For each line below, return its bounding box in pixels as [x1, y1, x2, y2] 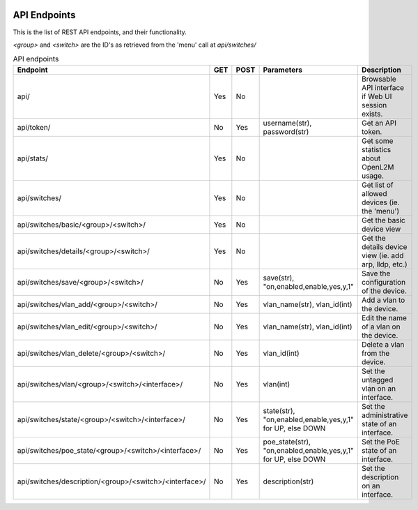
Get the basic [361, 215, 405, 225]
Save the [361, 269, 391, 278]
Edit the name [361, 313, 408, 322]
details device [361, 241, 408, 251]
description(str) [263, 477, 314, 486]
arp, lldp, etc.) [361, 259, 408, 269]
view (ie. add [361, 250, 404, 260]
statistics [361, 144, 392, 154]
